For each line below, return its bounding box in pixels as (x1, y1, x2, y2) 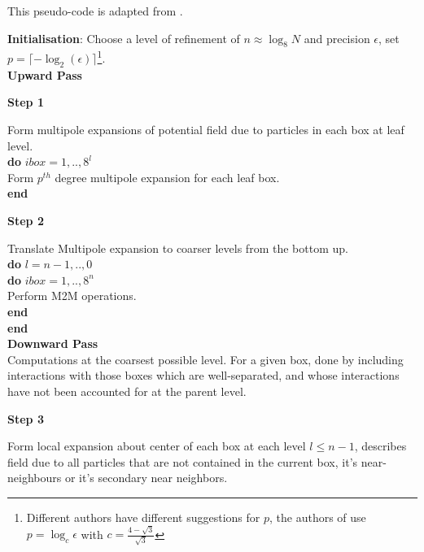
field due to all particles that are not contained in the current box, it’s (7, 453, 358, 470)
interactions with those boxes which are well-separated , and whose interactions (7, 367, 400, 384)
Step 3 (7, 410, 44, 427)
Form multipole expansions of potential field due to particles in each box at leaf (7, 121, 404, 138)
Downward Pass (7, 335, 98, 352)
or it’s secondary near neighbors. (64, 469, 228, 486)
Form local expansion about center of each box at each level (7, 437, 306, 454)
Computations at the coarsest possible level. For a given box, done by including (7, 350, 404, 367)
